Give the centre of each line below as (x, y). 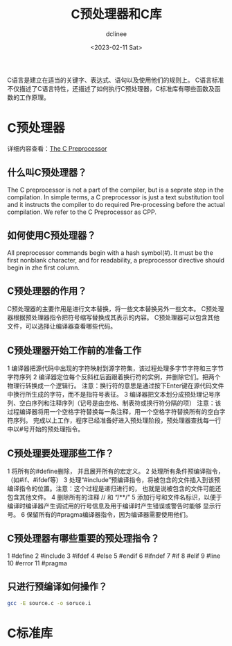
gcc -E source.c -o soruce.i (49, 603)
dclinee (116, 34)
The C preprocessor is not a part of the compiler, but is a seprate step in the (115, 190)
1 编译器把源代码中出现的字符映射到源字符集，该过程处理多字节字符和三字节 (115, 368)
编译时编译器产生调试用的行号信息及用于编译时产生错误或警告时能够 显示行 (114, 506)
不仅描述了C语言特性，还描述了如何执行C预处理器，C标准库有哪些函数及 (111, 88)
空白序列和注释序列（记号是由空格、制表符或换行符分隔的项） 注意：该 (120, 403)
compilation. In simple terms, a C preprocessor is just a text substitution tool (116, 197)
